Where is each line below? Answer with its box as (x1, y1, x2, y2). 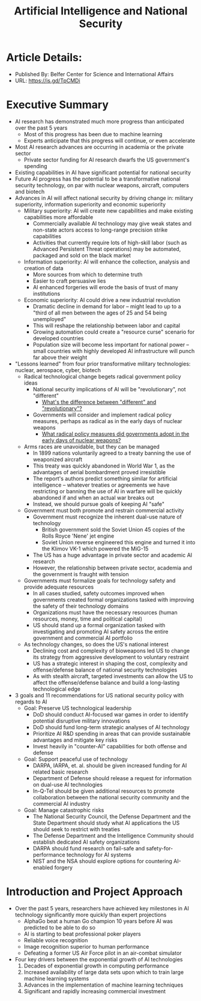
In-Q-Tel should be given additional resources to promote (32, 787, 175, 795)
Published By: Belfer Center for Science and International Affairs (14, 70, 174, 77)
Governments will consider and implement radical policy (32, 411, 172, 418)
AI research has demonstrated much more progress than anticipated (14, 118, 184, 125)
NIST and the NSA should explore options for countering (32, 857, 173, 865)
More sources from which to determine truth (32, 271, 143, 278)
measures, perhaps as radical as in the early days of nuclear (32, 417, 182, 424)
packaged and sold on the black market (32, 251, 131, 259)
